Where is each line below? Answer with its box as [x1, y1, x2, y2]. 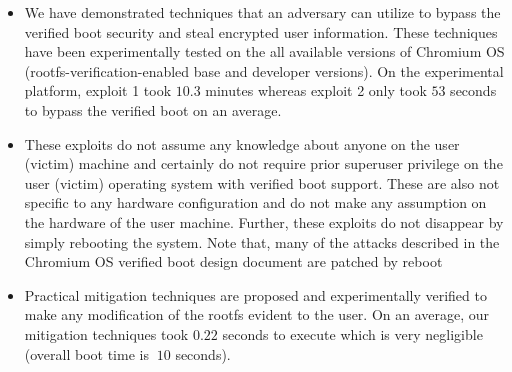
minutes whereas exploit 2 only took [205, 80, 427, 101]
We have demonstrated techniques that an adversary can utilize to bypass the [24, 2, 501, 22]
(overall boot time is [24, 343, 149, 364]
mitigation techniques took [24, 323, 189, 344]
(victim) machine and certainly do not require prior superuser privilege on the [24, 153, 503, 174]
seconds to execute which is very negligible [222, 323, 483, 344]
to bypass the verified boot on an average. [24, 99, 282, 120]
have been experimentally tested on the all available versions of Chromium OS [24, 41, 505, 62]
